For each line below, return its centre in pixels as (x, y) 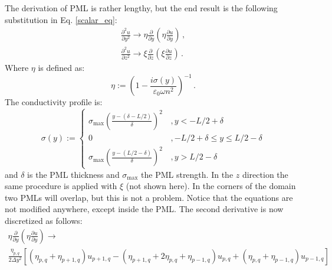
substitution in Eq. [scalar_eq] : (61, 19)
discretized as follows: (44, 220)
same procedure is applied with (61, 186)
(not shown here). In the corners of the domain (211, 186)
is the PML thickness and (73, 174)
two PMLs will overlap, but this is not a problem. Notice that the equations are (149, 197)
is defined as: (61, 68)
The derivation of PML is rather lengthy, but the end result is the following (141, 8)
